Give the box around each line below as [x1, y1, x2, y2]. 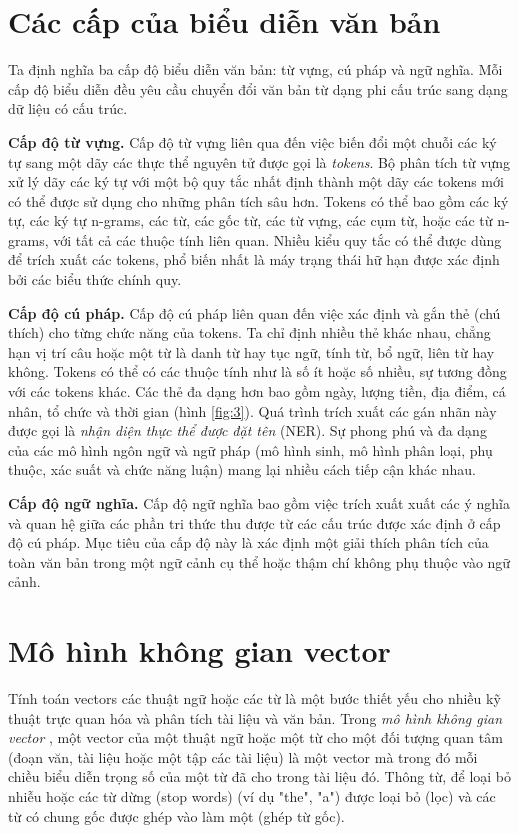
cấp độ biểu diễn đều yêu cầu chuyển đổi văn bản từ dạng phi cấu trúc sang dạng [8, 78, 508, 99]
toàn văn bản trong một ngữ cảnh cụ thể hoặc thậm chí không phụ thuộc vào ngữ [8, 551, 511, 572]
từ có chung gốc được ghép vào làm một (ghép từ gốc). [8, 805, 345, 826]
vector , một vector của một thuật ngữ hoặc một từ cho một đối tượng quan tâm [8, 727, 503, 748]
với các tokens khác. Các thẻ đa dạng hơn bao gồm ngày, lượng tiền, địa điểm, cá [8, 381, 506, 402]
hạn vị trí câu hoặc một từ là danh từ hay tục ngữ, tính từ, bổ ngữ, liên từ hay [8, 341, 495, 362]
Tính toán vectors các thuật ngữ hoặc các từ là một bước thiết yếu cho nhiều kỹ [8, 688, 501, 709]
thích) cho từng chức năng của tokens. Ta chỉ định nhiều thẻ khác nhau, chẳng [8, 322, 491, 343]
